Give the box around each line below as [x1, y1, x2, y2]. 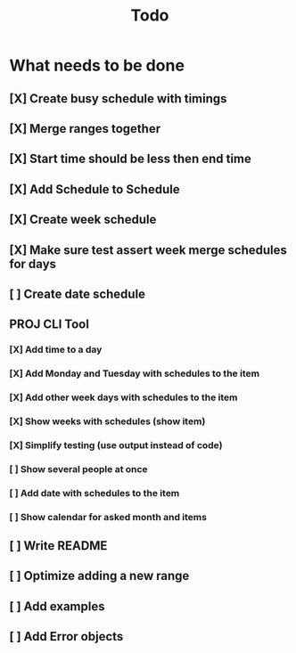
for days [9, 256, 56, 272]
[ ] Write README [9, 538, 108, 553]
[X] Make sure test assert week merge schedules [9, 242, 288, 257]
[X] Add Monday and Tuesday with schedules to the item [9, 367, 260, 380]
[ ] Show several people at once [9, 462, 149, 475]
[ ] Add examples [9, 599, 105, 614]
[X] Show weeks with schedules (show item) [9, 415, 206, 428]
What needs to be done [9, 55, 185, 76]
